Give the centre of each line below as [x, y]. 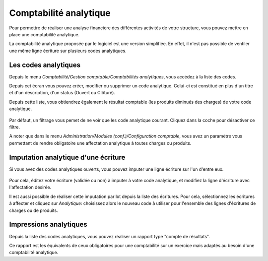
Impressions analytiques [48, 225]
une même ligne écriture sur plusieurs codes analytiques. [68, 51]
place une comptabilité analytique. [44, 34]
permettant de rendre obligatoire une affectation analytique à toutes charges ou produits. [100, 143]
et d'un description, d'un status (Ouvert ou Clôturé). [62, 93]
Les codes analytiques [45, 65]
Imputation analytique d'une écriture [67, 157]
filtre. [14, 127]
